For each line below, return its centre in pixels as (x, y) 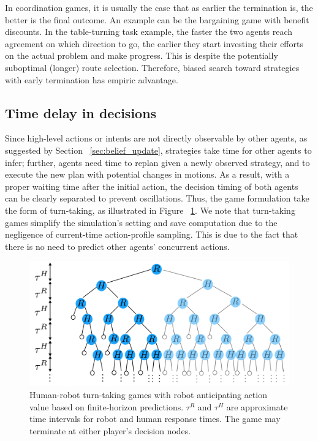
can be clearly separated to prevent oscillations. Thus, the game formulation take (157, 198)
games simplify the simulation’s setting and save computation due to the (141, 222)
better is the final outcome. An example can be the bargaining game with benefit (157, 19)
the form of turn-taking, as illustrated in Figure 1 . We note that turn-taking (150, 210)
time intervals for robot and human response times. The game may (155, 419)
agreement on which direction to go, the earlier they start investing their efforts (154, 43)
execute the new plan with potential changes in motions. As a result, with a (147, 174)
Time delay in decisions (81, 112)
